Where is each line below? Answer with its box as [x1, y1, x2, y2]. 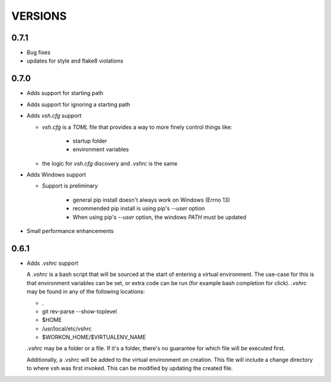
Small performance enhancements [26, 227, 114, 235]
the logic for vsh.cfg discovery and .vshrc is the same [42, 159, 178, 167]
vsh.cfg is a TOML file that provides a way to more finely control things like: [42, 123, 232, 131]
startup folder [72, 137, 107, 144]
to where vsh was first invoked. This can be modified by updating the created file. [26, 365, 233, 372]
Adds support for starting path [26, 90, 104, 97]
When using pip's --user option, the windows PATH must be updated [72, 213, 246, 221]
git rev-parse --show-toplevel [42, 307, 117, 315]
